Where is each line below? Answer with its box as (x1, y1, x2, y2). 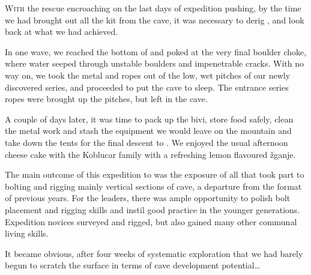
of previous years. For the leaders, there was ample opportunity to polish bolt (5, 192, 291, 204)
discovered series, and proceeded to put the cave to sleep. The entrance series (5, 80, 289, 93)
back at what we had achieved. (5, 25, 118, 38)
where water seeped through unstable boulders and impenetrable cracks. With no (5, 57, 304, 70)
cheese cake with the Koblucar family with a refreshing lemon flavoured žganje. (5, 148, 296, 160)
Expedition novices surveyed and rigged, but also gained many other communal (5, 215, 297, 228)
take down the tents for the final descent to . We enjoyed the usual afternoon (5, 136, 288, 148)
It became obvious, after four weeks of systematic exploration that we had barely (5, 247, 303, 259)
